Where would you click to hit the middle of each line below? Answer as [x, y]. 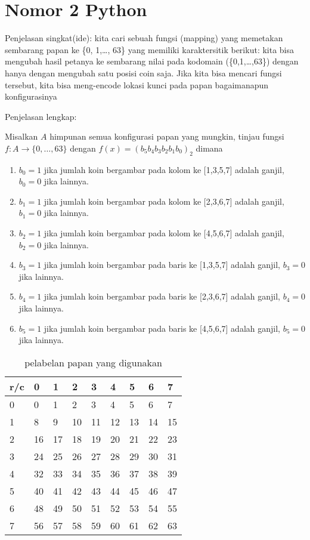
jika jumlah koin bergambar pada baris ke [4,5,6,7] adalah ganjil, [162, 328]
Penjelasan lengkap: [41, 116]
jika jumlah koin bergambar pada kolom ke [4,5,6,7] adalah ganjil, [164, 233]
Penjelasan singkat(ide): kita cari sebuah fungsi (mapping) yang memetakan [144, 38]
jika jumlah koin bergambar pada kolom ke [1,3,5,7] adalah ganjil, [164, 169]
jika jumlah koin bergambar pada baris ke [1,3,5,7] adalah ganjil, [162, 265]
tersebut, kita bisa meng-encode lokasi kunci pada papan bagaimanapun [137, 84]
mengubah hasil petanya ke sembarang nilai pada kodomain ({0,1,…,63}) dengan [152, 61]
